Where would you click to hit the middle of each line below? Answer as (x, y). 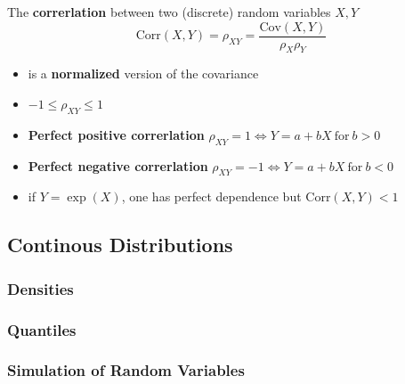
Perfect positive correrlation (116, 134)
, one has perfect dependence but (211, 196)
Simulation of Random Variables (126, 370)
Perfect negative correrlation (118, 165)
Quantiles (42, 329)
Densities (40, 288)
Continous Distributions (120, 245)
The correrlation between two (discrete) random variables (169, 12)
